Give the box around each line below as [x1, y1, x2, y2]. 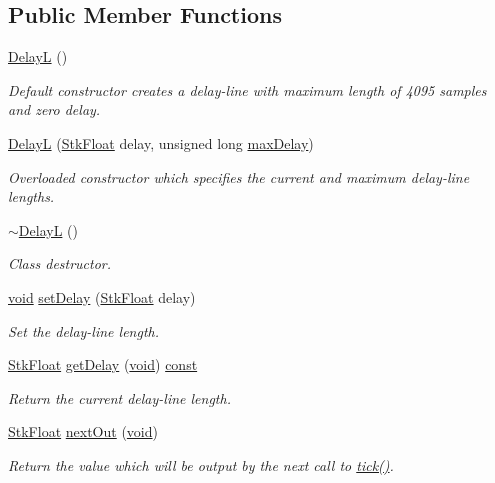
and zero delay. [8, 99, 101, 120]
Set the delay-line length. [8, 320, 160, 341]
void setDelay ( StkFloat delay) [8, 286, 196, 307]
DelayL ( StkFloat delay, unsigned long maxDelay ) [8, 132, 314, 153]
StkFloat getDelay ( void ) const [8, 354, 198, 375]
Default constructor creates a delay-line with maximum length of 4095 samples [8, 79, 487, 100]
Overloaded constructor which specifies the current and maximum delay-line [8, 166, 470, 187]
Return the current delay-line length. [8, 387, 231, 408]
